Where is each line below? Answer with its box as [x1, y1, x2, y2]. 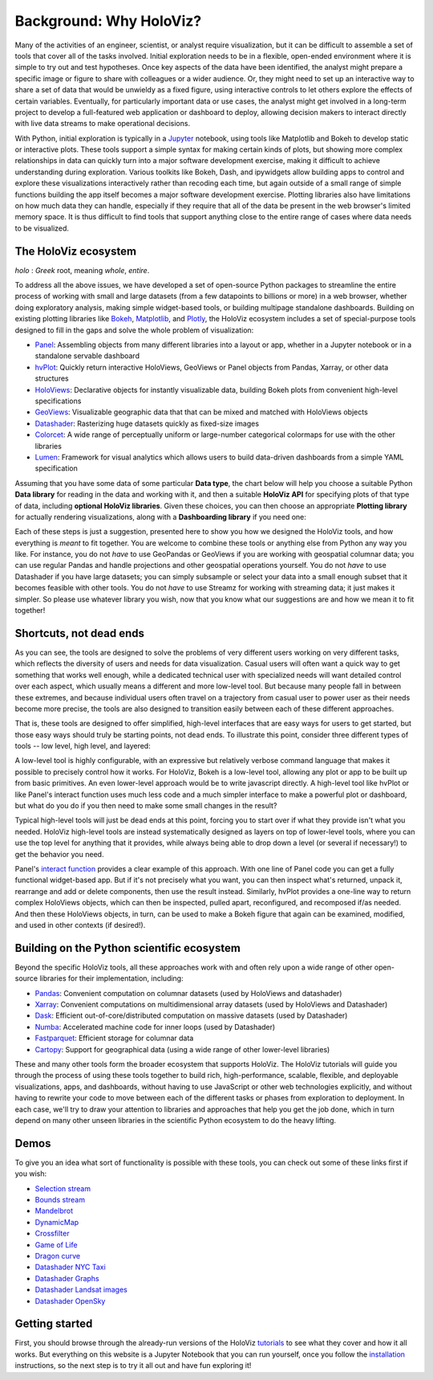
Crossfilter [34, 1229, 70, 1239]
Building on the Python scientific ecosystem [14, 941, 241, 955]
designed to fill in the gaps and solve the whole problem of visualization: [14, 325, 254, 335]
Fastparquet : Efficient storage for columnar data [34, 1033, 194, 1043]
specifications [34, 396, 82, 406]
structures [34, 374, 69, 383]
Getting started [14, 1317, 93, 1331]
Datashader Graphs [34, 1273, 99, 1283]
